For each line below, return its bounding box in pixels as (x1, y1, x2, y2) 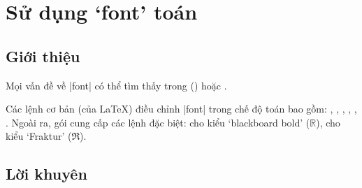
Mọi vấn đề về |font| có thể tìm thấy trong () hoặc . (6, 78, 227, 92)
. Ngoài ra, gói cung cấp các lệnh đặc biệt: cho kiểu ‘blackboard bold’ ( (6, 115, 310, 129)
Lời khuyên (6, 163, 87, 185)
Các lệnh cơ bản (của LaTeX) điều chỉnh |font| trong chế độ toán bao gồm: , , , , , (6, 101, 357, 116)
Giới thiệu (6, 45, 80, 66)
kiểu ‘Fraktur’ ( (6, 129, 72, 143)
